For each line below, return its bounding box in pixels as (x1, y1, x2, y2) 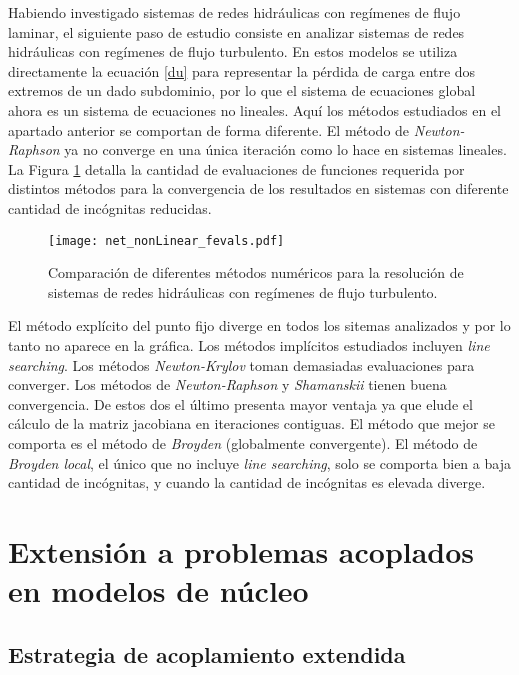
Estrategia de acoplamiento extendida (8, 638, 406, 669)
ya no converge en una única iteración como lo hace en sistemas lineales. (64, 139, 507, 160)
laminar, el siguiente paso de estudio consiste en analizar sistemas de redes (8, 21, 465, 42)
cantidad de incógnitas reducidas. (8, 197, 212, 218)
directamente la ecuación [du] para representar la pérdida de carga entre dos (8, 60, 476, 81)
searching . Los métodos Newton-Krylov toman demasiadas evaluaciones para (8, 354, 475, 375)
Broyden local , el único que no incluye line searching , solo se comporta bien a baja (8, 452, 511, 473)
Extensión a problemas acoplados (8, 530, 475, 571)
